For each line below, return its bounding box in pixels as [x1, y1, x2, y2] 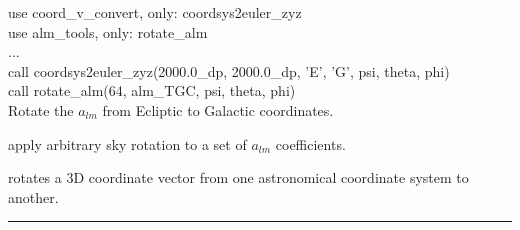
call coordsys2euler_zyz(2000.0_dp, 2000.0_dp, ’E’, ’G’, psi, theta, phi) [8, 60, 450, 81]
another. [8, 186, 59, 207]
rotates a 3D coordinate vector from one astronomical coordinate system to [8, 167, 469, 188]
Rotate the [8, 99, 74, 120]
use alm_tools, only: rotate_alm [8, 21, 208, 42]
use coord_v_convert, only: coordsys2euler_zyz [8, 2, 302, 22]
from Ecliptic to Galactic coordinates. [102, 99, 334, 120]
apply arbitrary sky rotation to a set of [8, 133, 247, 154]
